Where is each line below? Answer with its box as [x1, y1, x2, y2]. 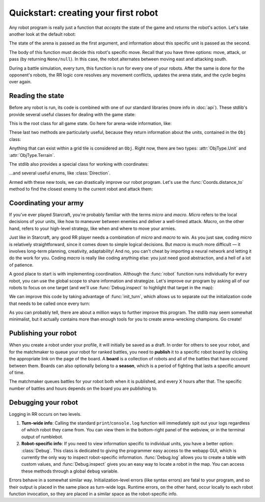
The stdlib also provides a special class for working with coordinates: [9, 161, 149, 167]
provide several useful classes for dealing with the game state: [9, 111, 136, 117]
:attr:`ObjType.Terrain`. [9, 152, 55, 158]
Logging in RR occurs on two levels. [9, 411, 82, 417]
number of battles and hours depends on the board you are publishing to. [9, 385, 158, 391]
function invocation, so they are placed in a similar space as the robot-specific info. [9, 491, 178, 497]
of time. [9, 369, 25, 375]
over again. [9, 79, 32, 85]
